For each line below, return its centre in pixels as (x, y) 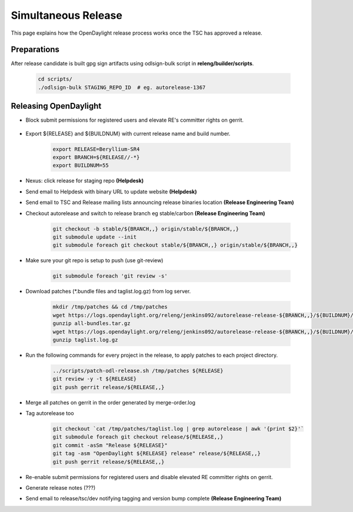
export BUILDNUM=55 (81, 165)
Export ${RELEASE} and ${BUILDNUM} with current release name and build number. (128, 133)
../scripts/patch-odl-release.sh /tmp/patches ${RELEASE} (138, 371)
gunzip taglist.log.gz (85, 340)
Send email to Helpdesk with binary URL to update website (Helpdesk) (111, 192)
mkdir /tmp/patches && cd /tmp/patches (110, 307)
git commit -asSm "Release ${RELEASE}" (110, 445)
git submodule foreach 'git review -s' (110, 276)
